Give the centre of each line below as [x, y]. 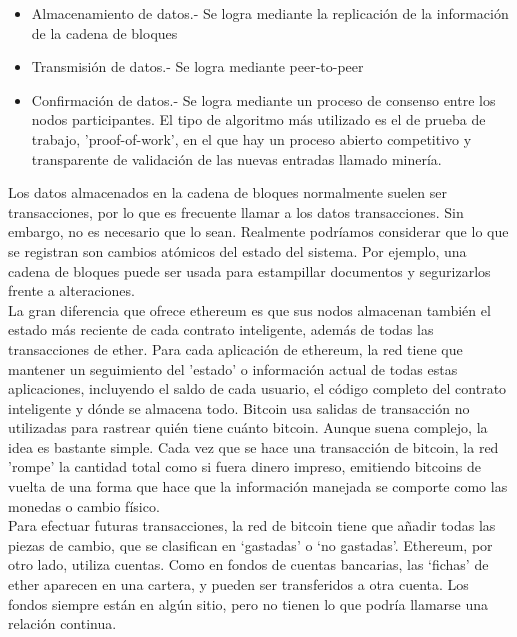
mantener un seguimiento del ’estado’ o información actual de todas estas [233, 368]
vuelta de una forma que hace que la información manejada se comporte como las [258, 486]
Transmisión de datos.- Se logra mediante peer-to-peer [197, 66]
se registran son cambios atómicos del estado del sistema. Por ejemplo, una [237, 250]
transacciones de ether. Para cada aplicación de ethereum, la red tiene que [235, 348]
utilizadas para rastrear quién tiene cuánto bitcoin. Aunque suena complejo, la [248, 427]
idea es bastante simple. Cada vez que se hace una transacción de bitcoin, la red [253, 446]
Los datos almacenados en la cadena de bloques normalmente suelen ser [227, 192]
